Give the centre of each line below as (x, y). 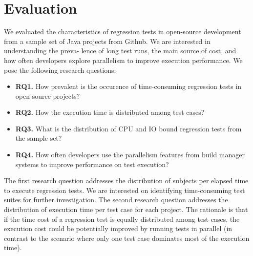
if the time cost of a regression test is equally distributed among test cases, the (122, 219)
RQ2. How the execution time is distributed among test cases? (110, 112)
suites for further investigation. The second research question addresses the (116, 200)
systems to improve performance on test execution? (92, 164)
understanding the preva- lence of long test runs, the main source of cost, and (120, 51)
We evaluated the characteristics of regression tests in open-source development (123, 32)
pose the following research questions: (60, 70)
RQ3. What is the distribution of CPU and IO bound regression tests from (128, 128)
